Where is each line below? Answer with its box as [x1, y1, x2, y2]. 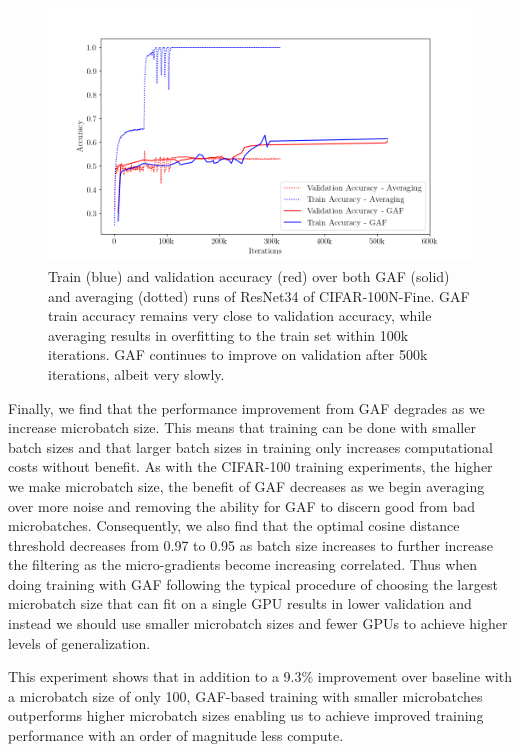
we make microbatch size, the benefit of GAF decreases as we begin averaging [8, 475, 485, 496]
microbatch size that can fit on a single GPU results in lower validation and [8, 593, 472, 614]
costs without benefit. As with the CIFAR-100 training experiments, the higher [8, 456, 493, 477]
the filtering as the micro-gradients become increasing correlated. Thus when [8, 554, 478, 575]
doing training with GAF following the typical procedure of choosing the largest [8, 573, 498, 594]
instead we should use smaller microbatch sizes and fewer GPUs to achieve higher [8, 613, 508, 634]
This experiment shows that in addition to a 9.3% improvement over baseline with [8, 666, 513, 687]
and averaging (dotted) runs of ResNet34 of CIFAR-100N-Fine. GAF [48, 285, 470, 306]
